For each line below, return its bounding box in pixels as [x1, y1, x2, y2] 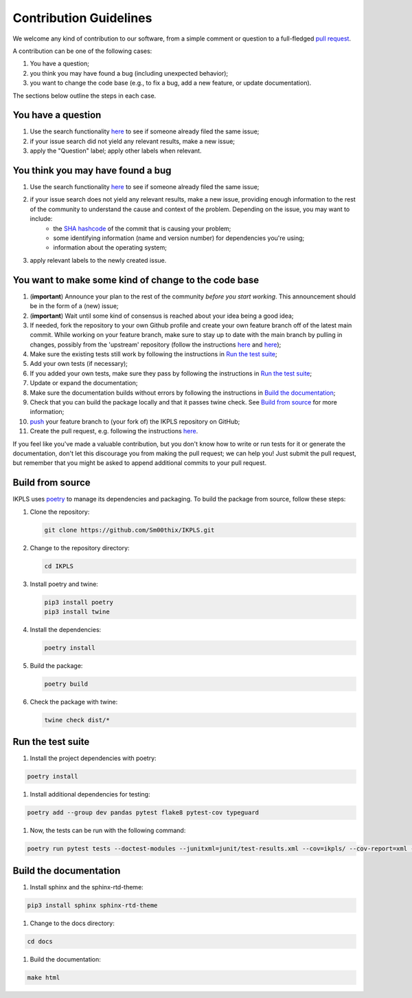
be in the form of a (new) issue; [30, 302, 119, 310]
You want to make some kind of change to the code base [12, 274, 260, 285]
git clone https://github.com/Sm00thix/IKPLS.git [44, 526, 215, 534]
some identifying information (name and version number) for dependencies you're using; [53, 234, 305, 242]
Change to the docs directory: [30, 919, 115, 927]
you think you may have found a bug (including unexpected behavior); [30, 69, 229, 77]
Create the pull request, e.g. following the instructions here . [30, 427, 198, 435]
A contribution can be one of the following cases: [12, 47, 152, 55]
